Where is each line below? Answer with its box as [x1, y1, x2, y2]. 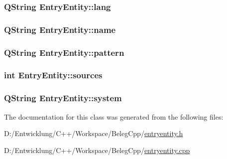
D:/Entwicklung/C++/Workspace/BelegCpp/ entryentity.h [4, 128, 183, 139]
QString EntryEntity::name [4, 23, 116, 35]
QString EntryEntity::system [4, 92, 122, 104]
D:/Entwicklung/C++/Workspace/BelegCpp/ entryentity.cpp [4, 145, 190, 155]
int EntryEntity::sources [4, 69, 103, 81]
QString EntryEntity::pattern [4, 46, 124, 58]
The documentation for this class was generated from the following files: [4, 111, 224, 122]
